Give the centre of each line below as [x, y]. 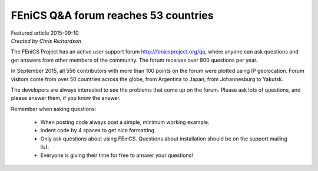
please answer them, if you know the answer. [66, 98]
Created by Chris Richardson [46, 41]
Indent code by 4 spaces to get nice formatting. [98, 130]
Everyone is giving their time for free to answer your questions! [117, 155]
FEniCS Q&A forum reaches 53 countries [112, 15]
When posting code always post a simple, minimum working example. [125, 122]
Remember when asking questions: [54, 109]
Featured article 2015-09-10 [45, 33]
